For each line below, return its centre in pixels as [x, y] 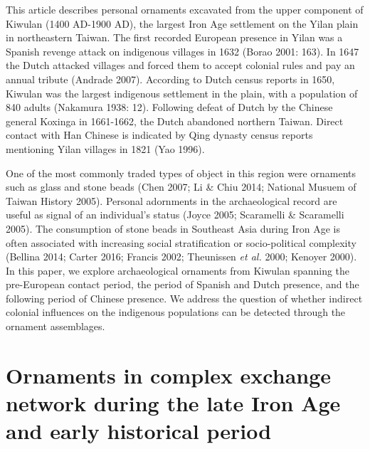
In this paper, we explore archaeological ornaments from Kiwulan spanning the [178, 270]
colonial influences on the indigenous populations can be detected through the [176, 312]
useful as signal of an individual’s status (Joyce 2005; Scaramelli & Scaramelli [175, 215]
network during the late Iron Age [173, 403]
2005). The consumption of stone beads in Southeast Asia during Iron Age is [173, 228]
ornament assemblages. [55, 326]
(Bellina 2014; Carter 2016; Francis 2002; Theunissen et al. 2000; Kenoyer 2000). [181, 257]
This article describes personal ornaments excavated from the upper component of [185, 9]
